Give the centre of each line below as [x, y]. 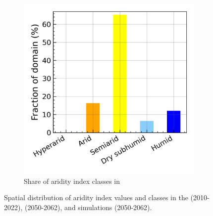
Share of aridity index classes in [72, 181]
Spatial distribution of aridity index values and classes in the [96, 197]
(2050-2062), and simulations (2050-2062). [88, 207]
